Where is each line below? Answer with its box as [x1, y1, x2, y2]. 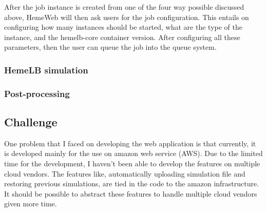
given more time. [4, 198, 57, 209]
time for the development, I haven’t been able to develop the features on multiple [4, 158, 260, 169]
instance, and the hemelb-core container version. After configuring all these [4, 31, 240, 42]
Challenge [4, 114, 58, 130]
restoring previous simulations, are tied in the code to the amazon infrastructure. [4, 178, 259, 189]
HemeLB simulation [4, 63, 88, 76]
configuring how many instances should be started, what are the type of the [4, 22, 242, 32]
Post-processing [4, 87, 70, 100]
